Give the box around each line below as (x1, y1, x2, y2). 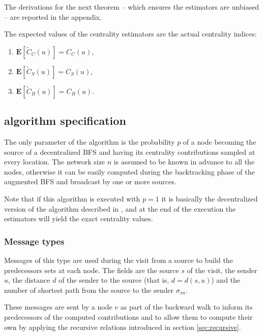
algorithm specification (4, 113, 126, 128)
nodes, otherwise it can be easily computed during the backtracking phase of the (4, 166, 255, 177)
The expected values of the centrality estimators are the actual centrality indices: (4, 28, 257, 39)
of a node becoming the (183, 136, 256, 147)
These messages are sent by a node (4, 301, 112, 312)
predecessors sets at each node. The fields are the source (4, 264, 179, 275)
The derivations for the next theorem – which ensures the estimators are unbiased (4, 2, 259, 12)
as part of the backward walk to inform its (120, 301, 253, 312)
